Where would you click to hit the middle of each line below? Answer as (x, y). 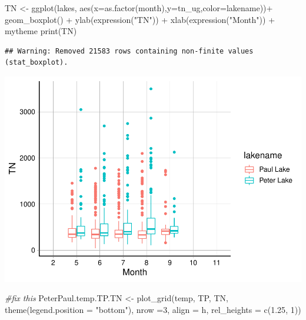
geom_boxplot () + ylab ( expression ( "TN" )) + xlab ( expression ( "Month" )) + (140, 19)
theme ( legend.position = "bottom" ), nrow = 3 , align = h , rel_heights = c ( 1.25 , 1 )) (153, 310)
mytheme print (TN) (41, 31)
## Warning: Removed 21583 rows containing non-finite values (129, 51)
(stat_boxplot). (36, 63)
